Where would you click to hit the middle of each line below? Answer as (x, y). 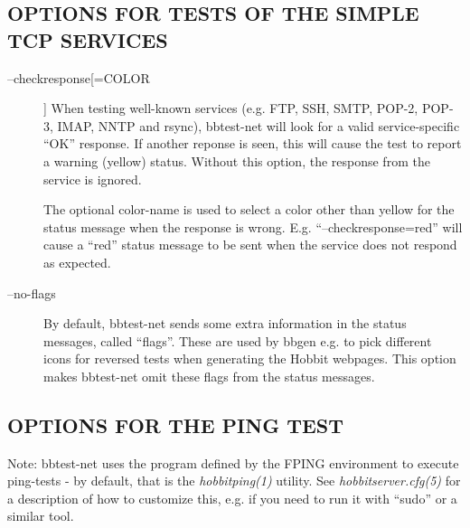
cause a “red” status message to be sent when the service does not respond (250, 245)
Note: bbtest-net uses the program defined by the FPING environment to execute (233, 462)
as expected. (77, 262)
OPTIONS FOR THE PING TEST (176, 424)
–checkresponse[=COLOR (79, 77)
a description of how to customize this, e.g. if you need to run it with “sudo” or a (232, 498)
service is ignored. (93, 179)
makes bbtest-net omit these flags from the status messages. (209, 376)
